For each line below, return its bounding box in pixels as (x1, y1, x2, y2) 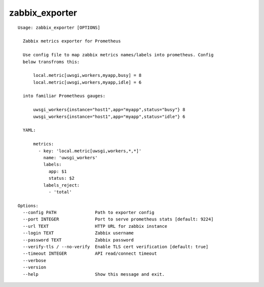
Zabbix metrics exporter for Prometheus (22, 38, 121, 44)
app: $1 (48, 168, 67, 174)
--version (22, 264, 46, 270)
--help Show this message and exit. (22, 271, 165, 277)
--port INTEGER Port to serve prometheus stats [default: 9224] (22, 216, 214, 222)
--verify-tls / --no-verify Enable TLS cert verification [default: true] (22, 244, 209, 250)
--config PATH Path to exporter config (22, 210, 154, 215)
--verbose (22, 258, 46, 263)
